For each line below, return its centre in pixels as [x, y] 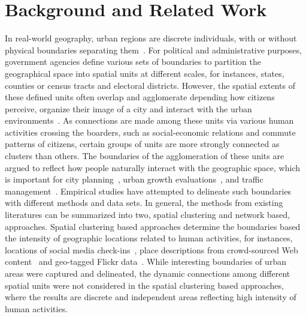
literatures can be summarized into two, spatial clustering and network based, [148, 215]
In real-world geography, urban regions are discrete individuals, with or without [151, 38]
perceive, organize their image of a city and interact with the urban [128, 108]
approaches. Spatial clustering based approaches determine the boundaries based [153, 226]
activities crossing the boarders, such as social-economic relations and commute [150, 132]
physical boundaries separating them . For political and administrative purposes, [153, 50]
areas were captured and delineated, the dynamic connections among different [148, 273]
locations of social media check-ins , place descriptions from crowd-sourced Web [152, 249]
